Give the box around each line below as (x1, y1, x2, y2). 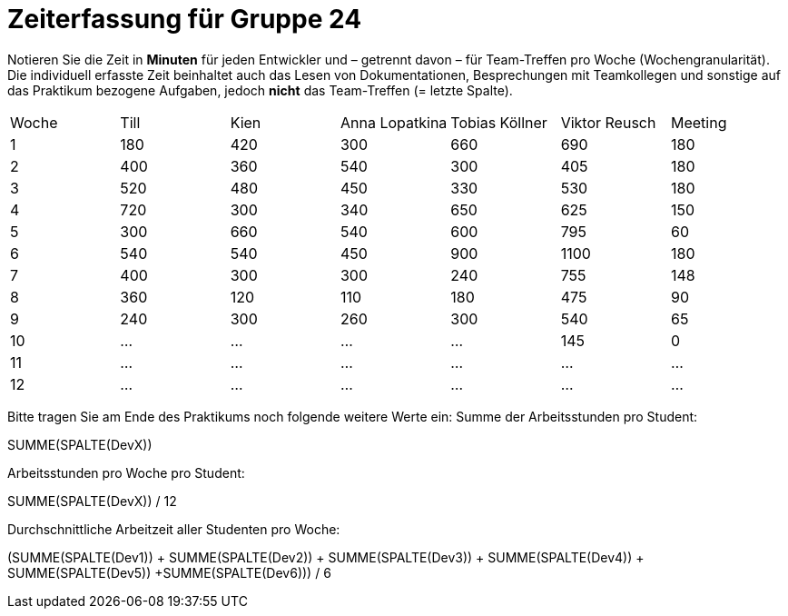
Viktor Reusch (560, 113, 656, 132)
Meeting (670, 113, 727, 132)
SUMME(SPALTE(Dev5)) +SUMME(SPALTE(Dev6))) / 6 (7, 564, 331, 581)
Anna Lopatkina (340, 113, 448, 132)
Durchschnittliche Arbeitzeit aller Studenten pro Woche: (7, 521, 340, 537)
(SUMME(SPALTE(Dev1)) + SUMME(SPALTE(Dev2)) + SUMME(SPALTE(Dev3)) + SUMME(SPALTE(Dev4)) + (7, 549, 645, 565)
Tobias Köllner (450, 113, 547, 132)
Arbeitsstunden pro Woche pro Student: (7, 464, 245, 481)
